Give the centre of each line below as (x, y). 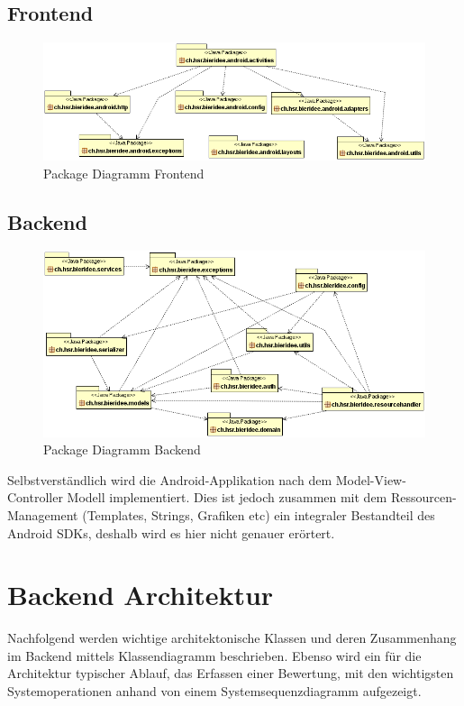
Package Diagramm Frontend (124, 173)
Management (43, 514)
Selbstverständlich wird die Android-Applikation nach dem (170, 479)
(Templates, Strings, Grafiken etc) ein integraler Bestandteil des (259, 514)
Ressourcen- (423, 497)
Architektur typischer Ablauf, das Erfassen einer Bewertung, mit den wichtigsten (231, 673)
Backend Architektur (141, 595)
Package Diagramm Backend (122, 449)
